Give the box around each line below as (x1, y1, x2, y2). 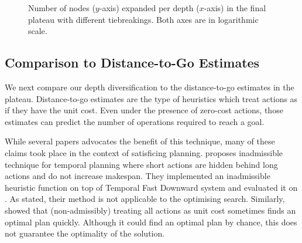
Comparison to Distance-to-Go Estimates (5, 53, 260, 72)
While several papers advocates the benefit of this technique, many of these (5, 135, 275, 147)
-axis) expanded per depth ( (99, 2, 200, 14)
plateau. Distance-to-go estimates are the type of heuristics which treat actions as (5, 92, 298, 104)
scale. (28, 25, 47, 37)
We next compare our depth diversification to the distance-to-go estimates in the (5, 80, 294, 93)
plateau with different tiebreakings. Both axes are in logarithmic (28, 13, 259, 25)
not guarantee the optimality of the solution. (5, 227, 165, 239)
